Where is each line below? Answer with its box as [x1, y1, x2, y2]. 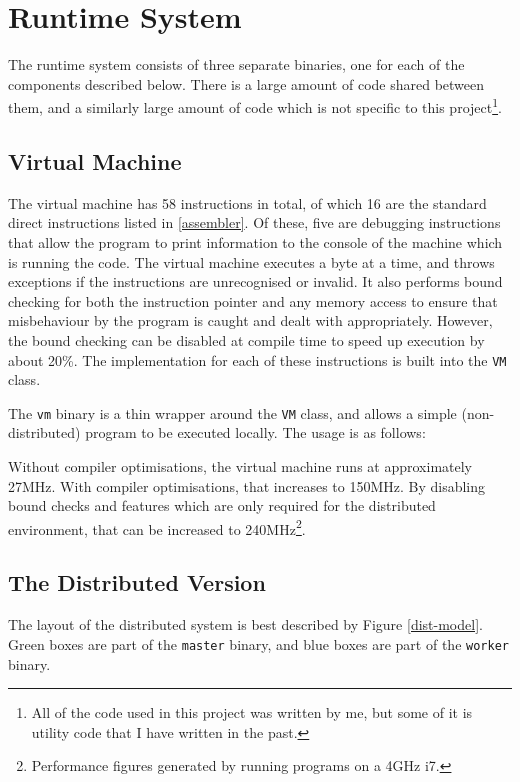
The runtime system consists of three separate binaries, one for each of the [8, 54, 465, 75]
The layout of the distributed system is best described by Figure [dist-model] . [8, 614, 483, 635]
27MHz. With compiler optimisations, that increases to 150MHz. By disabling [8, 475, 486, 496]
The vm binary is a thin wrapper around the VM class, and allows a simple [8, 402, 457, 423]
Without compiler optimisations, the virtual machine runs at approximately [8, 456, 472, 477]
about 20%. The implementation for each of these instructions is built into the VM [8, 349, 507, 370]
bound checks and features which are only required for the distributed [8, 495, 436, 516]
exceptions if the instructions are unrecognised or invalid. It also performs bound [8, 271, 503, 292]
